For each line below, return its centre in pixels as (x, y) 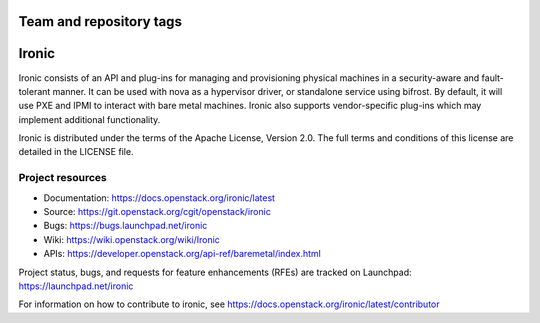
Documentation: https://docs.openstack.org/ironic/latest (159, 197)
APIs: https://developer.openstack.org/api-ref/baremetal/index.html (182, 254)
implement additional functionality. (89, 119)
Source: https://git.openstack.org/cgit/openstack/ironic (157, 212)
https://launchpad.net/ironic (76, 286)
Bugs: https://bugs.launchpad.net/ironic (125, 226)
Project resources (62, 178)
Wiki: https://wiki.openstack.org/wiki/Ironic (131, 239)
